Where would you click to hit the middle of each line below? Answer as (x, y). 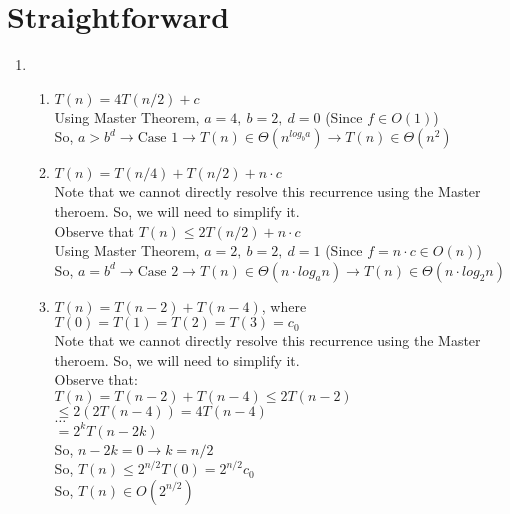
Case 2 (158, 271)
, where (284, 305)
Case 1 (158, 138)
